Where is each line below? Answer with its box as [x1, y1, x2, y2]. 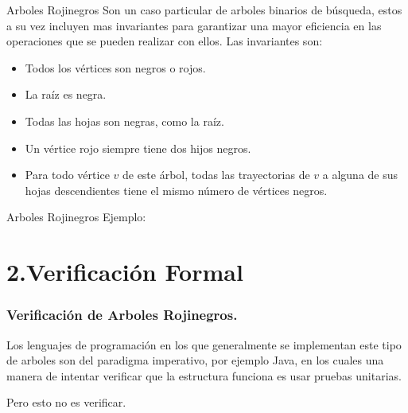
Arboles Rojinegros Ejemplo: [6, 208, 146, 225]
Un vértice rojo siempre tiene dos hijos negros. [25, 139, 251, 156]
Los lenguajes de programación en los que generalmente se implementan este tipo [6, 336, 402, 353]
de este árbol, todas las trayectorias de [122, 166, 310, 183]
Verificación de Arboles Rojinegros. [6, 305, 238, 325]
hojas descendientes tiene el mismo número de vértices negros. [25, 181, 328, 198]
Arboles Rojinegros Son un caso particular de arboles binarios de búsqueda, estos [6, 2, 402, 18]
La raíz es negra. [25, 86, 107, 103]
